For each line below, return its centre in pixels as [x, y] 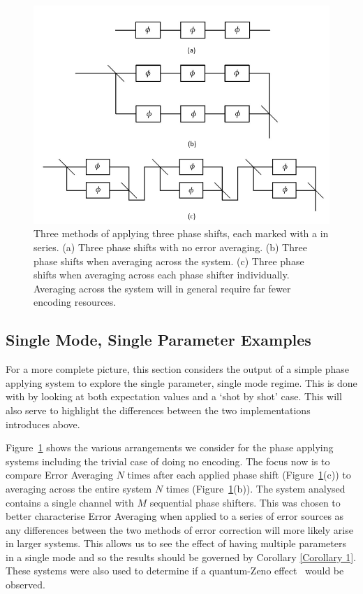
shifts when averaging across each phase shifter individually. [162, 275]
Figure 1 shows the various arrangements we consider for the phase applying [170, 447]
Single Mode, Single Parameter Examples [158, 340]
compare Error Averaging [60, 475]
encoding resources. [75, 302]
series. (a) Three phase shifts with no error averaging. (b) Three [170, 247]
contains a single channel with [70, 502]
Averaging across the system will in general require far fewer [162, 288]
